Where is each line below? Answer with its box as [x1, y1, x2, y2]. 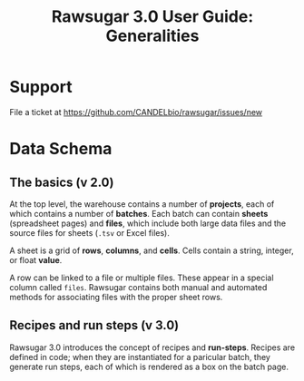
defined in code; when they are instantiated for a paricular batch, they [9, 351, 270, 362]
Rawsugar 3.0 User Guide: [51, 6, 254, 27]
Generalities [105, 25, 200, 46]
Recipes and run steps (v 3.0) [9, 317, 180, 333]
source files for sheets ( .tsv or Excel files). [9, 227, 170, 238]
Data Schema [9, 139, 113, 160]
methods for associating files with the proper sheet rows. [9, 291, 223, 302]
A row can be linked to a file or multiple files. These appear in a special [9, 272, 274, 283]
